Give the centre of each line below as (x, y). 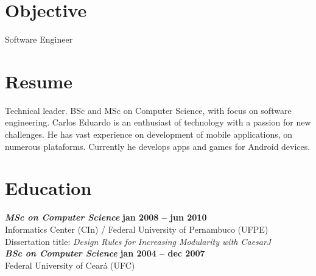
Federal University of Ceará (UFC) (70, 265)
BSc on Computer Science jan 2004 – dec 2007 (105, 253)
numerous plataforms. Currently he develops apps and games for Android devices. (158, 146)
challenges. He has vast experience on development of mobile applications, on (149, 134)
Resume (39, 81)
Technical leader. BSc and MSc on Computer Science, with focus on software (148, 110)
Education (48, 188)
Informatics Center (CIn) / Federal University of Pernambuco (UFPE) (137, 229)
